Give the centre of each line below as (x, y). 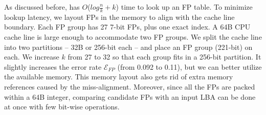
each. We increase (32, 57)
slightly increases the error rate (53, 66)
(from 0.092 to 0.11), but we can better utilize (190, 66)
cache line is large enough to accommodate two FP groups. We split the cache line (133, 37)
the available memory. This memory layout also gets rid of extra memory (119, 77)
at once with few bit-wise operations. (62, 107)
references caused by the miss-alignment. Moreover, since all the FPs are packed (130, 86)
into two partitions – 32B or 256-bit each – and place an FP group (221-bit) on (128, 47)
